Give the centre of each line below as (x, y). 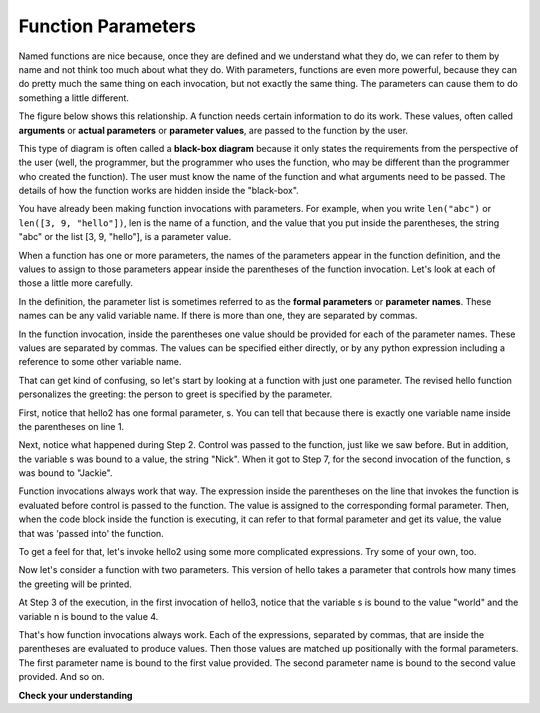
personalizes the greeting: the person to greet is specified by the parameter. (175, 394)
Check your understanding (75, 695)
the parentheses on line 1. (71, 426)
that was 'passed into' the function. (91, 533)
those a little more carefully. (76, 283)
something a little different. (74, 97)
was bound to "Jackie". (65, 473)
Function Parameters (107, 26)
